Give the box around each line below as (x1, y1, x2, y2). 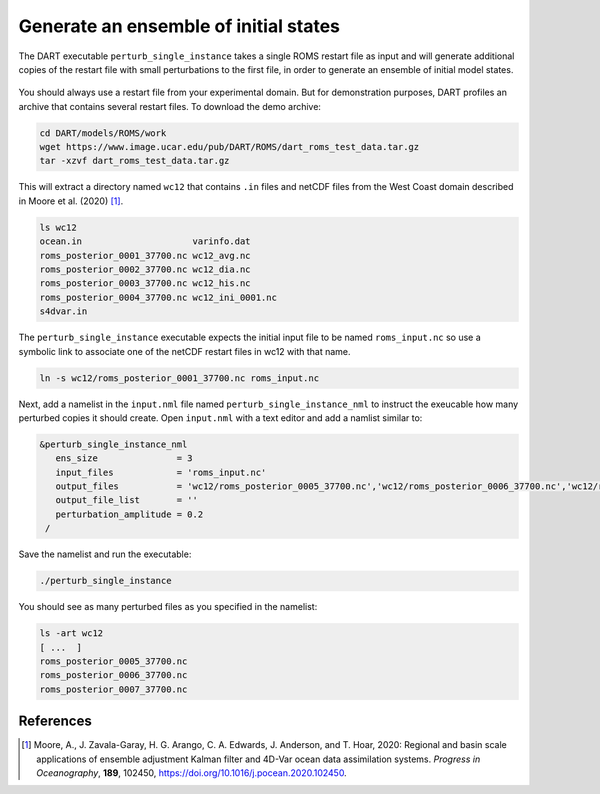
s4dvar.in (39, 306, 88, 317)
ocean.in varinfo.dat (39, 236, 251, 247)
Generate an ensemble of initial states (18, 15, 340, 37)
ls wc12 (39, 221, 77, 233)
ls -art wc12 (39, 628, 104, 639)
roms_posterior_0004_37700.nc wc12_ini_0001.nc (39, 291, 277, 303)
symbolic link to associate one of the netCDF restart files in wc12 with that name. (18, 345, 351, 357)
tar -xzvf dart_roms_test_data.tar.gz (39, 155, 230, 167)
